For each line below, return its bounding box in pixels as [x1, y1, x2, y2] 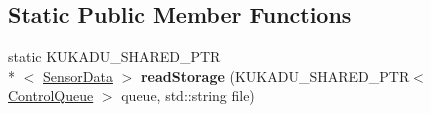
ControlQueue [8, 85, 94, 106]
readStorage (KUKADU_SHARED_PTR [140, 65, 410, 86]
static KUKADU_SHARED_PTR [8, 46, 221, 67]
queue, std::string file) [121, 85, 255, 106]
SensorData [43, 65, 113, 86]
